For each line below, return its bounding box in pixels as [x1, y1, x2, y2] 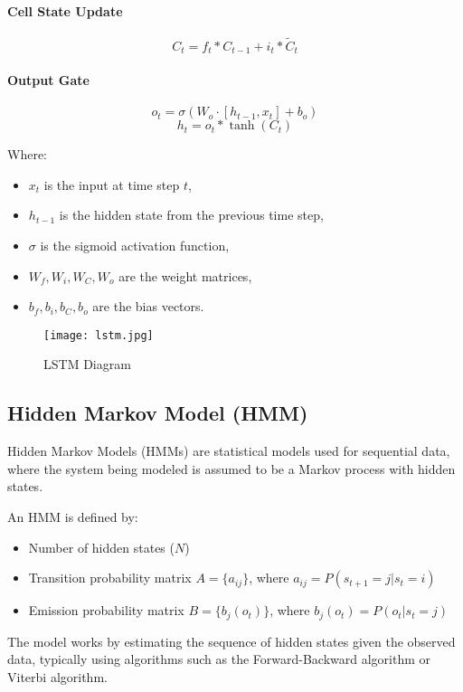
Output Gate [7, 71, 90, 90]
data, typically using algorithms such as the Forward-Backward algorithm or [7, 649, 431, 668]
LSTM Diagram [43, 355, 131, 374]
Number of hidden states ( [28, 537, 175, 556]
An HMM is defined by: [7, 507, 138, 526]
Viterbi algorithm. [7, 667, 108, 686]
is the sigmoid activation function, [40, 236, 230, 255]
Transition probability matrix [28, 568, 192, 587]
